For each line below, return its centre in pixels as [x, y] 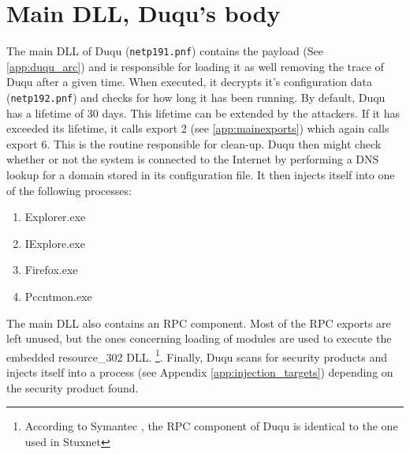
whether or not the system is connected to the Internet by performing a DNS [193, 159]
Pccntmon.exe [58, 296]
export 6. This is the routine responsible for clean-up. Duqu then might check [194, 143]
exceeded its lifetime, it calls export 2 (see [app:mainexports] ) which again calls [198, 128]
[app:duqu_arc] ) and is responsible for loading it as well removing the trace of [195, 66]
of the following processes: [69, 190]
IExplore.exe [55, 243]
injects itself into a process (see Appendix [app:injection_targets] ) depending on [200, 372]
